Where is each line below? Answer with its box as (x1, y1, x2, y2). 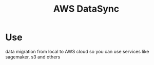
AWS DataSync (53, 3, 120, 15)
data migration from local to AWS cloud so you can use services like (5, 48, 149, 54)
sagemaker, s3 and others (5, 54, 61, 60)
